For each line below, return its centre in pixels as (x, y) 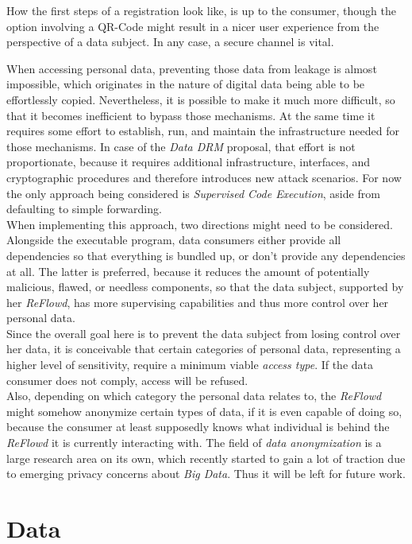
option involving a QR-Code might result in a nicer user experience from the (193, 26)
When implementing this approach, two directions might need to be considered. (200, 224)
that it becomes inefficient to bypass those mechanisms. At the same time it (191, 115)
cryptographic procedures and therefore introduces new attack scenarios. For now (204, 177)
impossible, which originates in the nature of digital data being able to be (186, 84)
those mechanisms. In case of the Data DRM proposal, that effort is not (181, 146)
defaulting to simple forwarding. (84, 209)
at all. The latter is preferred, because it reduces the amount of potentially (188, 271)
